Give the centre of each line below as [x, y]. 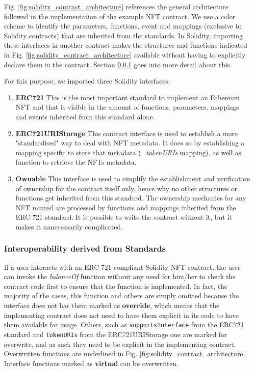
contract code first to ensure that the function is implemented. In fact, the [116, 286]
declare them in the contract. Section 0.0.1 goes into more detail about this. [118, 64]
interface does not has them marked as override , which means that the [112, 305]
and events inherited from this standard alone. [85, 116]
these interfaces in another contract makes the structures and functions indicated [126, 45]
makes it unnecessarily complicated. [69, 226]
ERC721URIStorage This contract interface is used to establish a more [127, 133]
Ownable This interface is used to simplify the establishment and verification [133, 178]
